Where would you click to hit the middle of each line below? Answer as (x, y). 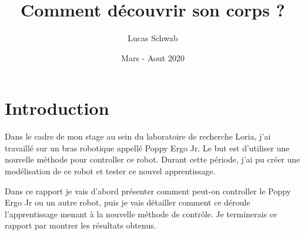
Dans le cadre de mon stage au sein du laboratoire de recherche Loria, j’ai (138, 136)
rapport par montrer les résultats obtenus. (81, 225)
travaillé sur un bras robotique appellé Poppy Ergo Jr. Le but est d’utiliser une (147, 148)
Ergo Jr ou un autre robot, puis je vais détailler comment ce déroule (128, 202)
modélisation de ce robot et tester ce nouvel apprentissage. (110, 171)
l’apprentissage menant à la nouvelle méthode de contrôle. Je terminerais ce (141, 214)
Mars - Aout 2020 (153, 57)
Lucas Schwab (153, 38)
